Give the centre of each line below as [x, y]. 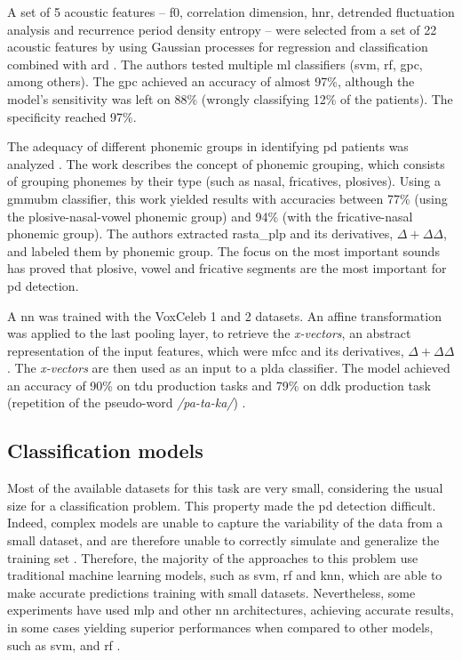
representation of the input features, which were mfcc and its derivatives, [206, 350]
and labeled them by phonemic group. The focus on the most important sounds [223, 250]
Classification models [105, 451]
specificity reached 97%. [72, 116]
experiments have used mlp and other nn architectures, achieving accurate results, [231, 610]
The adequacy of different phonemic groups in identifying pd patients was [208, 146]
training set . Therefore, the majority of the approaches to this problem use [213, 557]
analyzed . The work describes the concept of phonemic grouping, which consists [226, 163]
